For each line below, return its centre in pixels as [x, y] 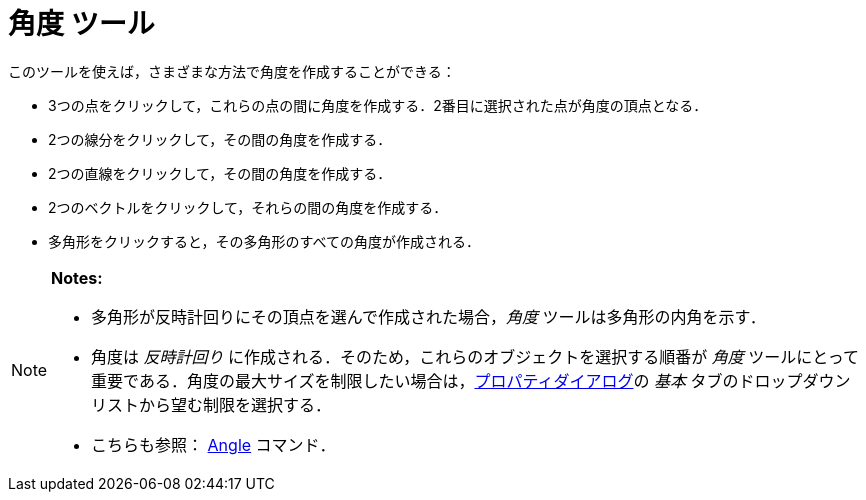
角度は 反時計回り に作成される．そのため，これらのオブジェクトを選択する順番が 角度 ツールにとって [475, 356]
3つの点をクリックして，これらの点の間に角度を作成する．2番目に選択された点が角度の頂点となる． [378, 105]
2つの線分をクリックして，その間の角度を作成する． [220, 139]
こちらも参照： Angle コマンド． [213, 444]
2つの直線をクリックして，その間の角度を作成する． [220, 173]
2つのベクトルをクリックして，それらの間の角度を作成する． [248, 207]
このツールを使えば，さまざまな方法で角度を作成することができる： [232, 71]
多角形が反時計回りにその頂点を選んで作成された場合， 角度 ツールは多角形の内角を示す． [428, 316]
